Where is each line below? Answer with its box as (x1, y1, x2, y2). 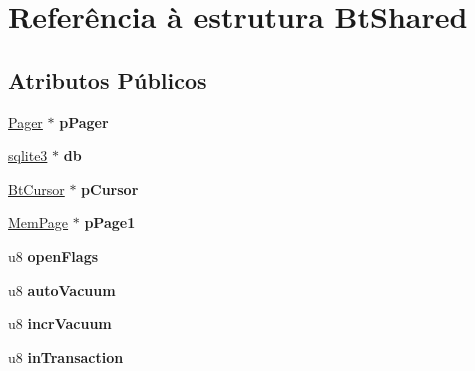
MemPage (8, 212, 69, 233)
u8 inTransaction (8, 346, 124, 367)
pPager (59, 111, 109, 132)
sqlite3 (8, 145, 48, 166)
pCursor (81, 178, 139, 199)
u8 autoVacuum (8, 279, 116, 300)
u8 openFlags (8, 245, 99, 266)
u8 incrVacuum (8, 313, 112, 334)
